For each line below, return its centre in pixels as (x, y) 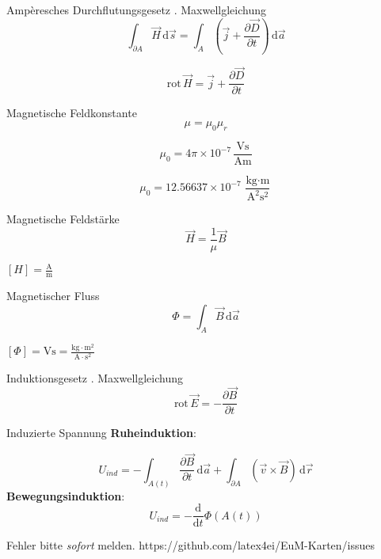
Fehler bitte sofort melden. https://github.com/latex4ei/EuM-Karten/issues (191, 545)
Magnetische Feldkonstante (72, 113)
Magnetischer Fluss (53, 296)
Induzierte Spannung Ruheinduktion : (101, 433)
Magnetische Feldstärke (63, 219)
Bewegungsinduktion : (66, 495)
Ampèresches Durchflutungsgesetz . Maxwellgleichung (137, 10)
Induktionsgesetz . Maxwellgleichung (95, 377)
